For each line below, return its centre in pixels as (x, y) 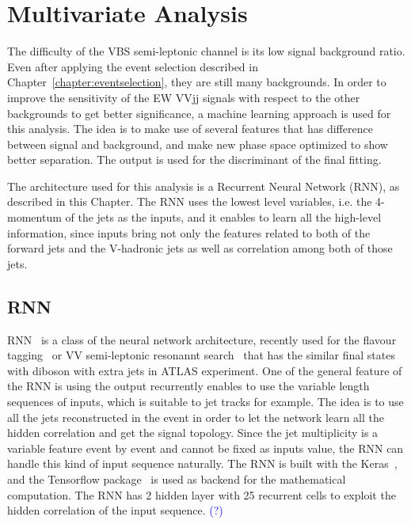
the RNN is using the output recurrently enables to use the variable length (188, 386)
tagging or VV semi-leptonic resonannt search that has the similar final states (201, 355)
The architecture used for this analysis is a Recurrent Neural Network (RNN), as (204, 186)
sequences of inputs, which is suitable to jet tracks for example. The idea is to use (205, 402)
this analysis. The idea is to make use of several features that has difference (190, 129)
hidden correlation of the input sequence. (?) (115, 510)
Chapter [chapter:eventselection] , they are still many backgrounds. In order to (197, 82)
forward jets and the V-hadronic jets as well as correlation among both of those (200, 248)
